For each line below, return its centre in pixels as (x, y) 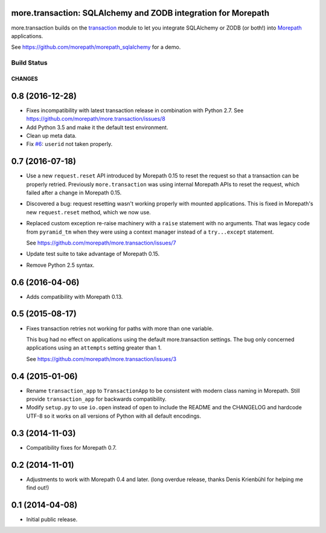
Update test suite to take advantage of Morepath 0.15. (93, 254)
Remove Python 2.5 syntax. (60, 265)
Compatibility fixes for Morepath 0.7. (72, 447)
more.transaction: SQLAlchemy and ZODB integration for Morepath (140, 13)
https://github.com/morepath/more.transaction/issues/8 (96, 119)
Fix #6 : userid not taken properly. (69, 144)
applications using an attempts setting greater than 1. (94, 348)
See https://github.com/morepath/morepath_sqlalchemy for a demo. (96, 47)
